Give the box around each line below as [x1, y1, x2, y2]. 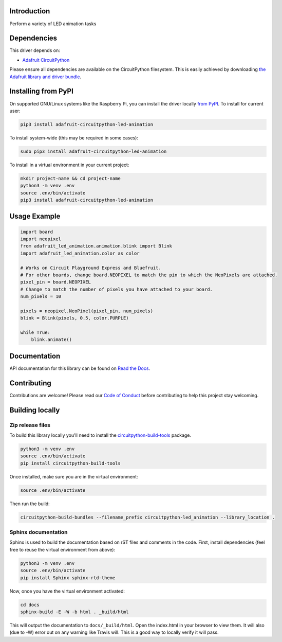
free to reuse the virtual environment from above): [9, 546, 116, 552]
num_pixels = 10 [20, 294, 62, 299]
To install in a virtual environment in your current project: [9, 162, 129, 168]
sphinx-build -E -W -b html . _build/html [20, 609, 129, 615]
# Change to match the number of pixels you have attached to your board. [20, 286, 213, 292]
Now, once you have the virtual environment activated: [9, 588, 125, 594]
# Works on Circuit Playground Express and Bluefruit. [20, 265, 161, 271]
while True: [20, 330, 51, 335]
